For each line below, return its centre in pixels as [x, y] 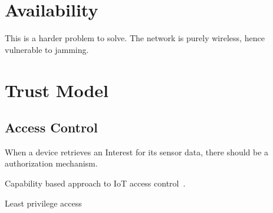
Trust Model [57, 90]
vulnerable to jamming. [47, 49]
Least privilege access [43, 203]
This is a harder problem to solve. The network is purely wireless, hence [135, 38]
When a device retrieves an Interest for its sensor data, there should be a [137, 152]
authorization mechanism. [51, 163]
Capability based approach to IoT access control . [95, 183]
